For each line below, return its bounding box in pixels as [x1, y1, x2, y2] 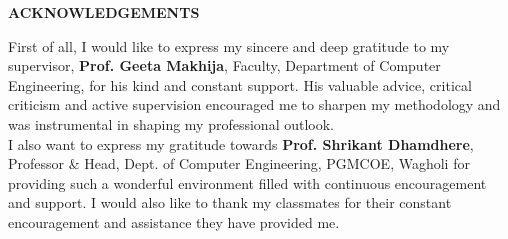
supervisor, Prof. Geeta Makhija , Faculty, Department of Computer [8, 55, 441, 76]
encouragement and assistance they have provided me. [8, 211, 340, 232]
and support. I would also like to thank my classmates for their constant [8, 192, 452, 213]
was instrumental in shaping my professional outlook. [8, 113, 334, 134]
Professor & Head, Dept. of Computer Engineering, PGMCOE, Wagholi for [8, 153, 470, 174]
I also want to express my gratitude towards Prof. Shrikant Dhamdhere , [8, 133, 474, 154]
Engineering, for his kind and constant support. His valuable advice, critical [8, 74, 472, 95]
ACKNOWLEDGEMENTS [8, 2, 200, 22]
